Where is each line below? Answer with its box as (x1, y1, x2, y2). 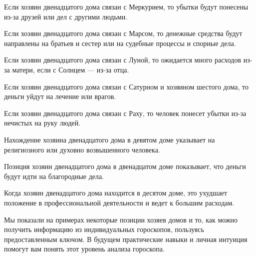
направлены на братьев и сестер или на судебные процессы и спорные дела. (4, 37, 236, 48)
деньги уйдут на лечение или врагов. (4, 91, 116, 101)
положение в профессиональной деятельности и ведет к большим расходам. (4, 197, 235, 207)
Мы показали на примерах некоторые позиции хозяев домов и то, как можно (4, 214, 238, 224)
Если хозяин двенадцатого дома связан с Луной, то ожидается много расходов (4, 54, 242, 65)
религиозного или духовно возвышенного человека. (4, 144, 160, 154)
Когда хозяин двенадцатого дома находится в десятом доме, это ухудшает (4, 187, 228, 198)
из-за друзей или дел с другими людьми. (4, 11, 128, 21)
